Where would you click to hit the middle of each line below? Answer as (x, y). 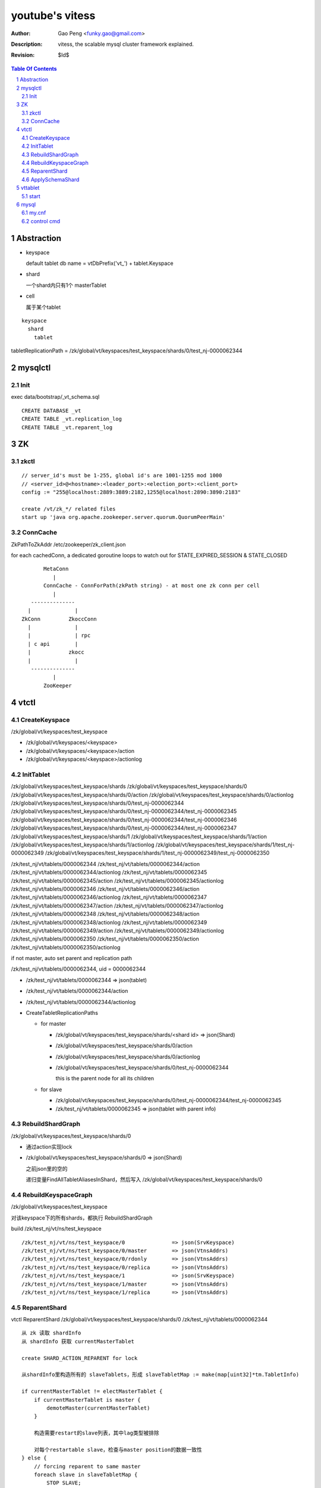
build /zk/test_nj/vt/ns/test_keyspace (56, 1228)
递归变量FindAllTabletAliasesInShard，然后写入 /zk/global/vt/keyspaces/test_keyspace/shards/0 (144, 1180)
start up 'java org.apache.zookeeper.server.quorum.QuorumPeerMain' (123, 517)
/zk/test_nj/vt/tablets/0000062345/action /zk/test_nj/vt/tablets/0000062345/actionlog (117, 880)
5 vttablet (28, 188)
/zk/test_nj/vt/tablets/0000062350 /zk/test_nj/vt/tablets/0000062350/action (105, 939)
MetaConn (56, 569)
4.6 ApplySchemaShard (51, 179)
